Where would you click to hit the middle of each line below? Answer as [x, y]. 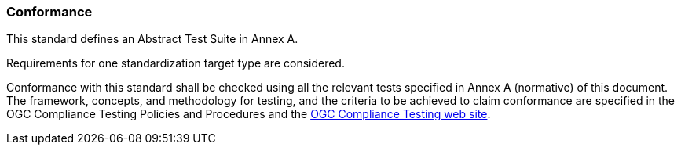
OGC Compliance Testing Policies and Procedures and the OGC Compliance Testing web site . [249, 114]
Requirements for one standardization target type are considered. [176, 63]
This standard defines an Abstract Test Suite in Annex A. [152, 39]
